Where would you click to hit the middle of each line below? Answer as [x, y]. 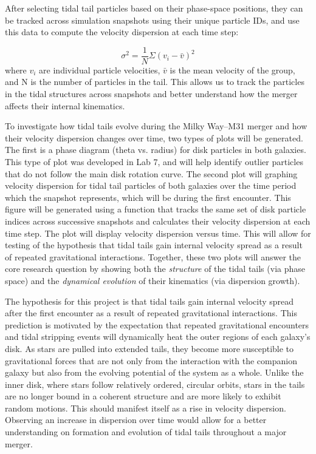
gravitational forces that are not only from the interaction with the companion [151, 360]
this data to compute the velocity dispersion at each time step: [122, 32]
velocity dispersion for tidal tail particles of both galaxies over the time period [151, 185]
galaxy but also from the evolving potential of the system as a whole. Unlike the [154, 372]
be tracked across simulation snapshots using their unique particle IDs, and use [152, 20]
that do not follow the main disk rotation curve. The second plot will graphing [151, 173]
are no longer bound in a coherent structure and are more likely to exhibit [143, 396]
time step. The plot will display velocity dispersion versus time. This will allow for [158, 233]
